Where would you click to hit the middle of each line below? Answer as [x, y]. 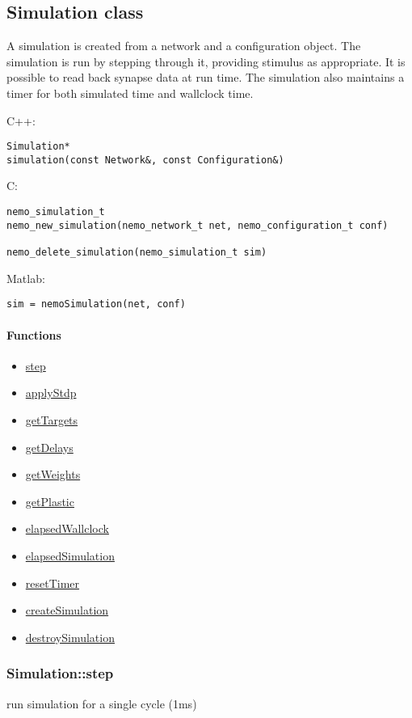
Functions [34, 334]
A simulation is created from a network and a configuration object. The [184, 46]
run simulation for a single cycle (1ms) [102, 703]
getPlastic [50, 501]
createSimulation [67, 610]
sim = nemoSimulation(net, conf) [96, 304]
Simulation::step [60, 673]
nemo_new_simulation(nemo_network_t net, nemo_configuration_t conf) [198, 225]
